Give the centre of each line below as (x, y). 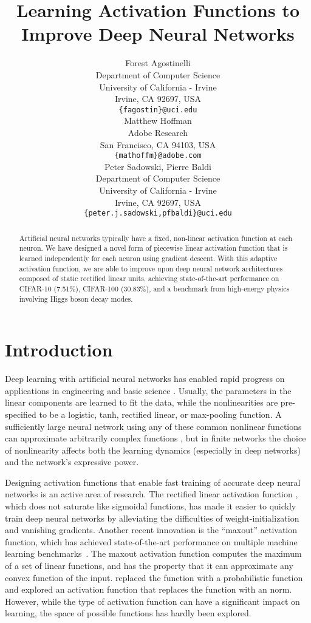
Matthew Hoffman (158, 121)
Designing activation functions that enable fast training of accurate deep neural (153, 482)
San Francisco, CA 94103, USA (158, 144)
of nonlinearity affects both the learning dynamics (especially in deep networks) (153, 450)
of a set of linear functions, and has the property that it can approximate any (149, 566)
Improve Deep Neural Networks (158, 34)
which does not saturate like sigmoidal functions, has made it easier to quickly (151, 506)
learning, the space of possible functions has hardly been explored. (128, 613)
